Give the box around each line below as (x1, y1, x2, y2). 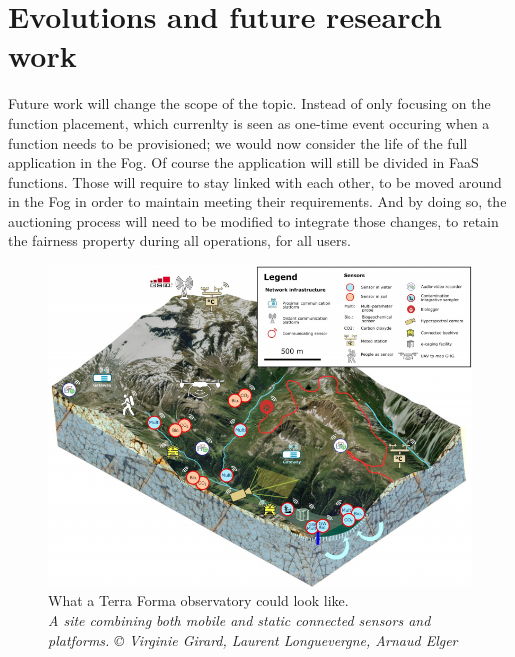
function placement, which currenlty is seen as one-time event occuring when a (8, 112, 490, 133)
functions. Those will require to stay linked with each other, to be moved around (8, 171, 502, 192)
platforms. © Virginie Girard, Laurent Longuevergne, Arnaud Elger (48, 629, 458, 650)
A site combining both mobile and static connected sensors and (48, 609, 431, 630)
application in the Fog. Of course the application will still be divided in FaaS (8, 152, 479, 173)
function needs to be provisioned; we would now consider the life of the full (8, 132, 468, 153)
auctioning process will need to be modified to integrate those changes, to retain (8, 210, 499, 231)
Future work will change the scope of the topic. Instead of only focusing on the (8, 93, 491, 114)
